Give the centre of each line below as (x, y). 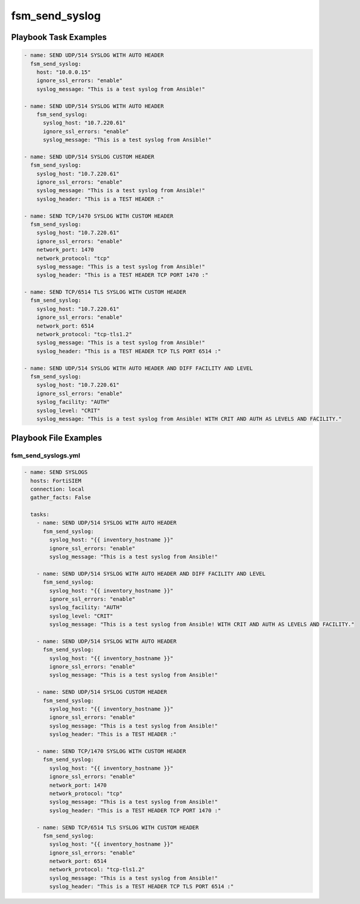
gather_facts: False (61, 498)
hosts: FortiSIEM (56, 481)
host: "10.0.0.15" (64, 72)
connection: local (57, 489)
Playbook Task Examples (59, 37)
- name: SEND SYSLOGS (56, 472)
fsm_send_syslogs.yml (46, 456)
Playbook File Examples (57, 438)
